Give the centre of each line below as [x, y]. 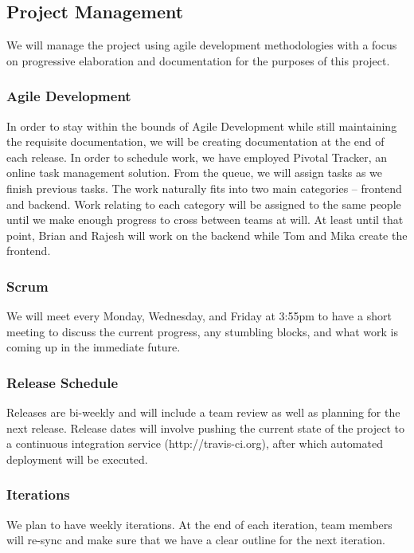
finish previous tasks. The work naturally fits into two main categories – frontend [204, 188]
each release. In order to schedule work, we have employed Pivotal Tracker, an [197, 157]
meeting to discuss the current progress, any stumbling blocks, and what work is [202, 331]
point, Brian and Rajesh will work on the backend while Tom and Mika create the [207, 235]
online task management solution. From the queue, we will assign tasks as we [195, 173]
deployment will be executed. [77, 459]
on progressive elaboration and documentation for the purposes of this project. [198, 60]
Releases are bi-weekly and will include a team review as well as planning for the [203, 412]
